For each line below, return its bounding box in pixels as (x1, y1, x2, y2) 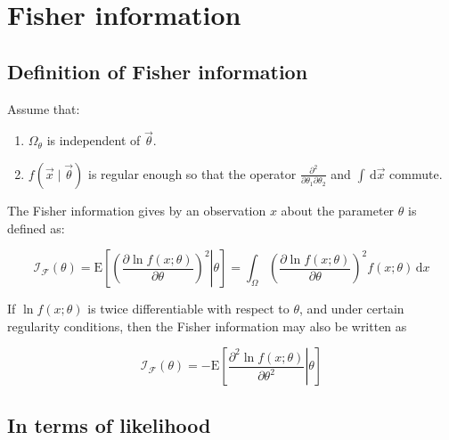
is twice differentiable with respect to (87, 299, 290, 318)
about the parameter (281, 200, 395, 219)
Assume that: (7, 99, 80, 118)
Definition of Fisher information (7, 57, 308, 85)
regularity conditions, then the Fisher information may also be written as (7, 316, 407, 335)
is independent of (46, 131, 141, 150)
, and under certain (299, 299, 404, 318)
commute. (389, 164, 443, 183)
